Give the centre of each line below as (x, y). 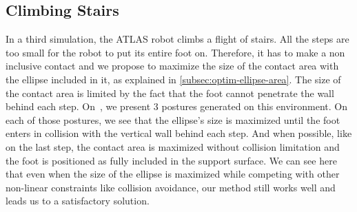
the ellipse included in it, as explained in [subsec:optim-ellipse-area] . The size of (173, 79)
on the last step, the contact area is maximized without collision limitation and (173, 146)
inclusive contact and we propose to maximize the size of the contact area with (172, 66)
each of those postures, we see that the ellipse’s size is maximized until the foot (173, 119)
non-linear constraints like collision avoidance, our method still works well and (171, 187)
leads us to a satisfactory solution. (78, 201)
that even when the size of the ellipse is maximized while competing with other (173, 174)
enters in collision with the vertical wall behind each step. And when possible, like (179, 133)
